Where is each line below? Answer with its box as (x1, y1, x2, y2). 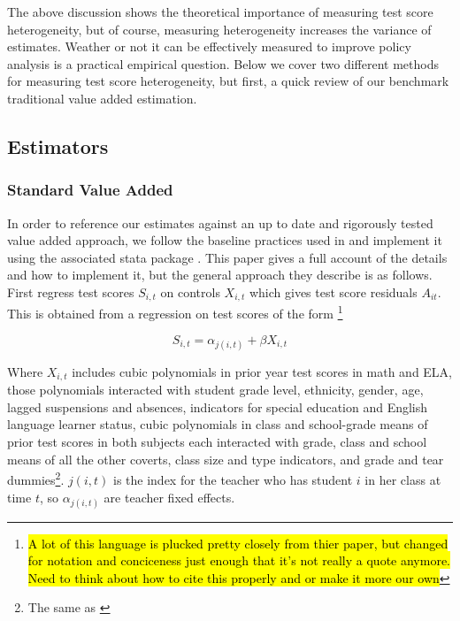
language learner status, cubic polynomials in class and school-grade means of (7, 415, 428, 433)
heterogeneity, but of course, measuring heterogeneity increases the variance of (7, 19, 432, 38)
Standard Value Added (7, 179, 173, 201)
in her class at (364, 470, 441, 488)
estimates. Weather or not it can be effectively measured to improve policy (7, 37, 411, 56)
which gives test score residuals (249, 282, 418, 301)
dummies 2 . (7, 468, 65, 488)
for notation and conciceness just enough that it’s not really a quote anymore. (27, 551, 451, 570)
